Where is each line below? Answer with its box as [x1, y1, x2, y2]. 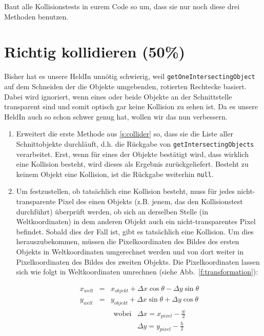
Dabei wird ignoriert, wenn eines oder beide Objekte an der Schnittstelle [4, 91, 232, 102]
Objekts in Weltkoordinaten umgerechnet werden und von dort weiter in [16, 246, 244, 256]
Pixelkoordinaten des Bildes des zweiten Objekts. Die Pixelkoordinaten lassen [16, 256, 260, 267]
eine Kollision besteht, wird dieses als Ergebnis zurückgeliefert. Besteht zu [16, 159, 249, 169]
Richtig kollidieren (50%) [4, 41, 186, 62]
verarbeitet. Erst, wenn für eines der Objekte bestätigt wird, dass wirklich [16, 148, 249, 159]
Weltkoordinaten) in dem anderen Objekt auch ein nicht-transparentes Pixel [16, 216, 256, 227]
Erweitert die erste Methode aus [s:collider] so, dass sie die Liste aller [16, 128, 233, 139]
